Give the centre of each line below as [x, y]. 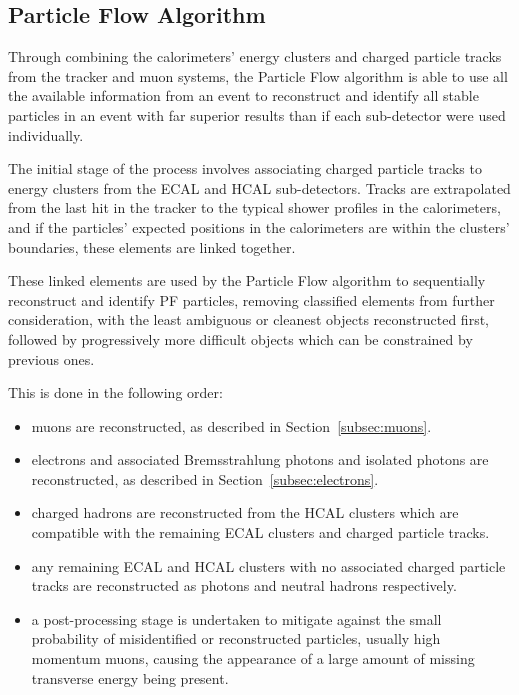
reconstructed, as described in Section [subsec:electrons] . [205, 478]
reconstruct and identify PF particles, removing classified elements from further [251, 299]
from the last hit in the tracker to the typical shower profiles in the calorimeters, [254, 207]
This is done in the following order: [115, 392]
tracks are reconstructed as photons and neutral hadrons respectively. [244, 585]
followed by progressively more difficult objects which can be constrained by [240, 338]
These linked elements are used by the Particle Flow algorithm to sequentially [247, 280]
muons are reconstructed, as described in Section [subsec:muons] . [231, 425]
